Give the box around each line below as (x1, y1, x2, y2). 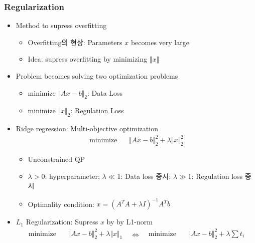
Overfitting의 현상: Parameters (28, 37, 122, 47)
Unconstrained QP (28, 154, 85, 164)
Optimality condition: (28, 198, 94, 209)
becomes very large (131, 37, 189, 47)
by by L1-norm (106, 216, 153, 227)
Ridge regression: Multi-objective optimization (16, 123, 158, 134)
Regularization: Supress (26, 216, 98, 227)
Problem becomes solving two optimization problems (16, 71, 178, 81)
